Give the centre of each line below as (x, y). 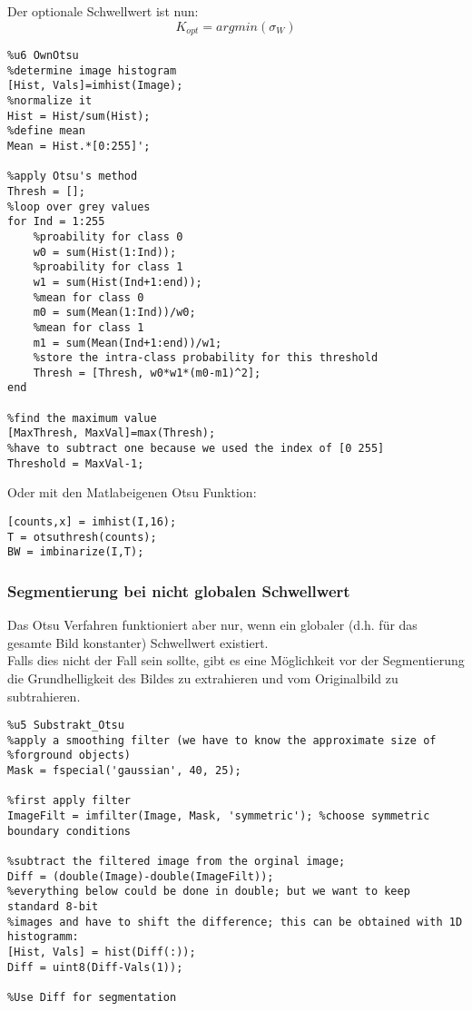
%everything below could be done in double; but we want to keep (209, 892)
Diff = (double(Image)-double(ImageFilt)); (141, 876)
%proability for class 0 (108, 236)
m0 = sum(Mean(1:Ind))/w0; (114, 313)
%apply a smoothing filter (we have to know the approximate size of (222, 740)
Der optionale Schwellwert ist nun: (103, 11)
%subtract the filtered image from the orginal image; (177, 862)
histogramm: (43, 937)
